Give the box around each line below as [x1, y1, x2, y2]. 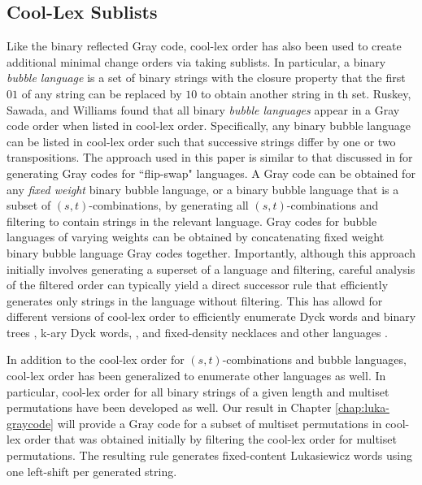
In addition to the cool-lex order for [7, 351, 185, 368]
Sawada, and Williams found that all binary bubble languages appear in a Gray [7, 101, 400, 118]
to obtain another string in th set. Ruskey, [200, 84, 411, 102]
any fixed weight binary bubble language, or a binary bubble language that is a [7, 180, 399, 197]
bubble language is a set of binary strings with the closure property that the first [7, 69, 406, 86]
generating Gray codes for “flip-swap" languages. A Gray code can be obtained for [7, 164, 415, 181]
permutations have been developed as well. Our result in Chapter [7, 399, 332, 416]
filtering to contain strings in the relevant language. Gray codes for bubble [7, 212, 377, 229]
